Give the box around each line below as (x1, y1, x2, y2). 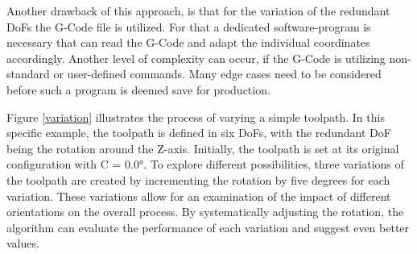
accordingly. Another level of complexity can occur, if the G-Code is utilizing (6, 49, 386, 66)
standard (6, 65, 50, 82)
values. (6, 235, 39, 252)
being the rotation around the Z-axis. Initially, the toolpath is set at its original (6, 139, 399, 156)
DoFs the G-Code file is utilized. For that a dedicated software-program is (6, 18, 371, 35)
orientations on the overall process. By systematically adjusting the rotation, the (6, 203, 404, 220)
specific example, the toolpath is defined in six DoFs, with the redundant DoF (6, 124, 391, 141)
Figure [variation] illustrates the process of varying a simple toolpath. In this (6, 108, 385, 125)
